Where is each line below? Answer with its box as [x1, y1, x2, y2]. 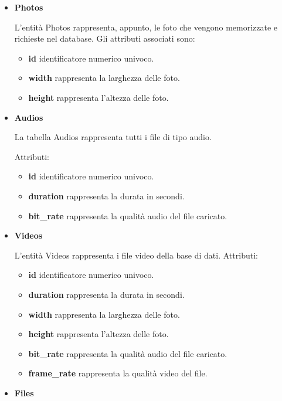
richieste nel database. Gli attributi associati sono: [14, 32, 195, 45]
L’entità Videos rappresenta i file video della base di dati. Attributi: [14, 249, 258, 261]
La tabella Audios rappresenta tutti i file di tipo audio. [14, 131, 212, 143]
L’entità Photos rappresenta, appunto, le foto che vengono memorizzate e [14, 21, 278, 33]
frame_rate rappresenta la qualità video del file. [28, 367, 208, 379]
